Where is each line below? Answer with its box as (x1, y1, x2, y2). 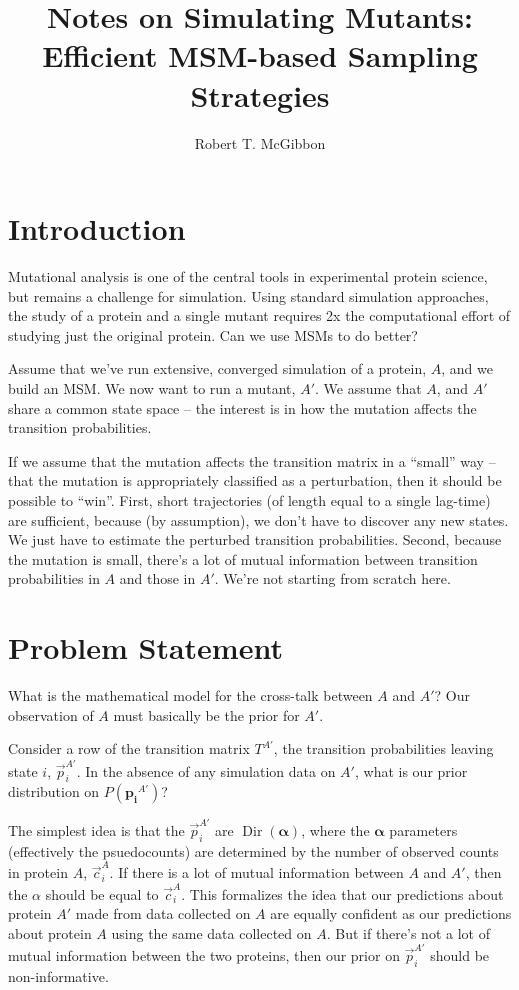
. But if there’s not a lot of (326, 922, 490, 943)
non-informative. (8, 965, 109, 986)
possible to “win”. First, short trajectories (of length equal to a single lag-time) (8, 489, 491, 510)
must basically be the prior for (113, 704, 300, 725)
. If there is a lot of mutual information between (109, 862, 404, 883)
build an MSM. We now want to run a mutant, (8, 378, 296, 398)
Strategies (190, 74, 330, 115)
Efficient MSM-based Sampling (42, 35, 478, 76)
